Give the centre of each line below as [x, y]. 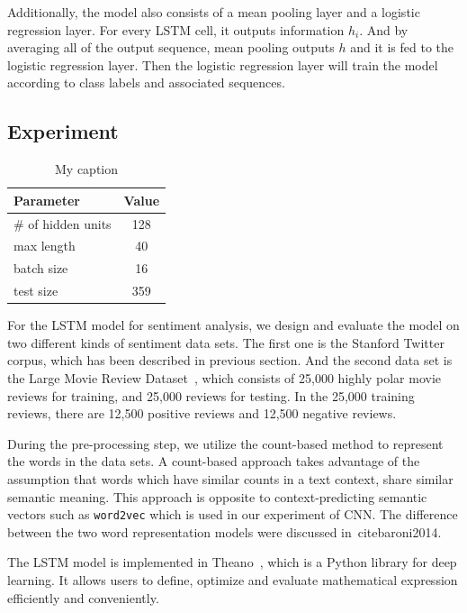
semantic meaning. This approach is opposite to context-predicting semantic [217, 496]
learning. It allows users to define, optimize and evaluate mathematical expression [233, 580]
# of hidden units [63, 223]
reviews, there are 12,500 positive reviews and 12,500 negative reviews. [202, 413]
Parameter [47, 200]
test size [36, 291]
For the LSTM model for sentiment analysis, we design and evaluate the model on [233, 325]
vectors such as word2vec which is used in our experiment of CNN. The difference [233, 514]
